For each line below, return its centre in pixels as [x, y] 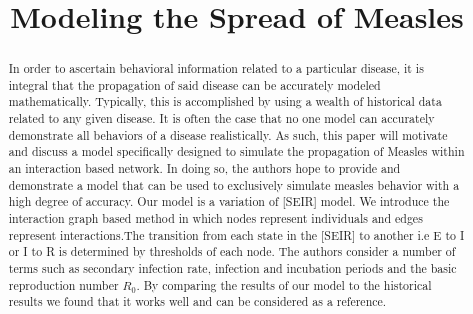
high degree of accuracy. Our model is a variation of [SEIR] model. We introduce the [229, 201]
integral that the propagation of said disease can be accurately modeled [194, 84]
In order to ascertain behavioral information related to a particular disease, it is [216, 68]
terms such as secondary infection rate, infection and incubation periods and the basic [232, 268]
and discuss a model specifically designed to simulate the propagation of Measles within [236, 151]
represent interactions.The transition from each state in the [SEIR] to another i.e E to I [236, 234]
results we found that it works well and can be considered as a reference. [197, 301]
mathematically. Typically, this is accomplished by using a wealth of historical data [225, 101]
